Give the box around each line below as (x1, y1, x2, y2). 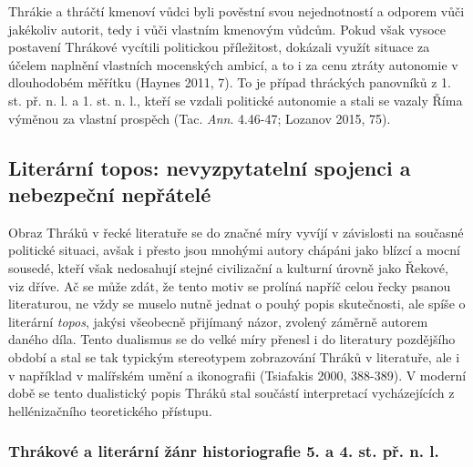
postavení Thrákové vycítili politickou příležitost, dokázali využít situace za (8, 37, 430, 56)
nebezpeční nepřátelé (8, 179, 211, 208)
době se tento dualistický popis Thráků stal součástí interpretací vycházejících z (8, 383, 455, 402)
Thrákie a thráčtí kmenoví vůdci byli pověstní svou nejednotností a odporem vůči (8, 2, 465, 20)
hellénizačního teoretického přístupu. (8, 401, 212, 420)
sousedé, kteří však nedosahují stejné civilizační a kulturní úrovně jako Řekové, (8, 258, 448, 277)
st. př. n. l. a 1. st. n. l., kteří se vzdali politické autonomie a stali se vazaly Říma (8, 90, 463, 109)
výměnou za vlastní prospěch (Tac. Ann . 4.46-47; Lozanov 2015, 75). (8, 108, 391, 127)
